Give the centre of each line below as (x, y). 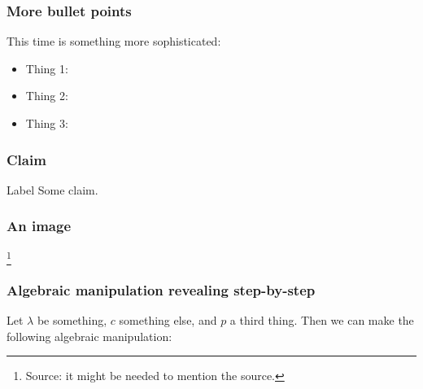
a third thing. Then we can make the (322, 320)
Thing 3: (47, 123)
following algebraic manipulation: (89, 336)
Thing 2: (47, 96)
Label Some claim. (52, 189)
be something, (72, 320)
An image (39, 226)
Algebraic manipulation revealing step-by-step (161, 289)
